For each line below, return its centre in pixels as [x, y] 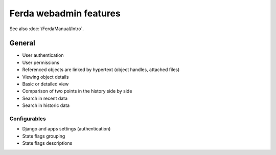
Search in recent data [45, 98]
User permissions [41, 62]
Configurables [28, 119]
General [22, 43]
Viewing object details [45, 77]
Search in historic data [46, 105]
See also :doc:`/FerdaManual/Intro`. [47, 29]
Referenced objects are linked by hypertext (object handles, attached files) [101, 70]
